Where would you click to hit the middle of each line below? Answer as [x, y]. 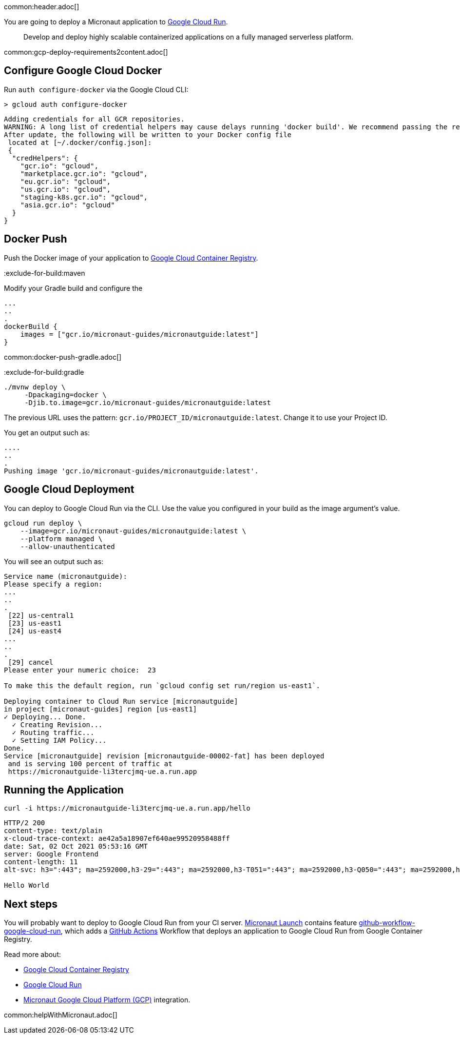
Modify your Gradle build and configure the [73, 288]
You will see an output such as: [54, 561]
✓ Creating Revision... [57, 724]
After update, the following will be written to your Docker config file [148, 134]
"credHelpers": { [45, 158]
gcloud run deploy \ [43, 523]
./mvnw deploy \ [35, 387]
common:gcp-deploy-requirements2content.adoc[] [86, 52]
